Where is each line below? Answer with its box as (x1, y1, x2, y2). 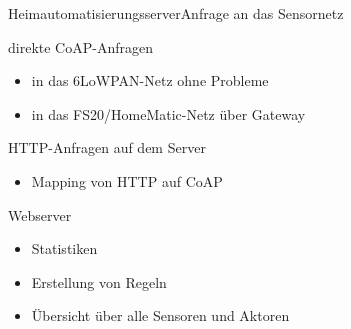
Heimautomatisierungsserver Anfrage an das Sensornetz (8, 3, 344, 23)
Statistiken (31, 238, 98, 259)
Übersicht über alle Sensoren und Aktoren (31, 305, 290, 326)
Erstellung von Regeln (31, 271, 167, 292)
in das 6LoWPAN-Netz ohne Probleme (31, 70, 269, 91)
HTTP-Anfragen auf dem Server (8, 137, 206, 158)
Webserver (8, 204, 72, 225)
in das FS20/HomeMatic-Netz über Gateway (31, 103, 306, 124)
